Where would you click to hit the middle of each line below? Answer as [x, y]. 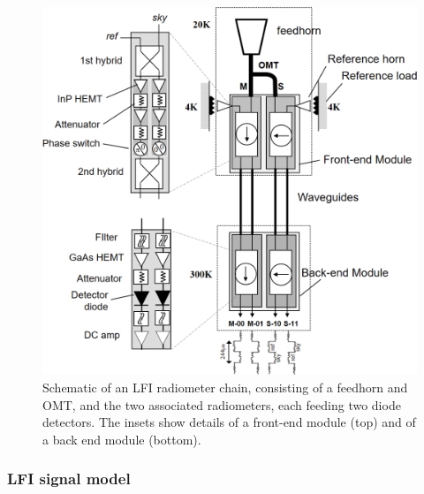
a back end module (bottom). [122, 439]
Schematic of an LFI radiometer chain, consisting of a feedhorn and [225, 388]
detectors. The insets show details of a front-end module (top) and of [229, 422]
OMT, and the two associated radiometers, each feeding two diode [222, 404]
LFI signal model [69, 479]
